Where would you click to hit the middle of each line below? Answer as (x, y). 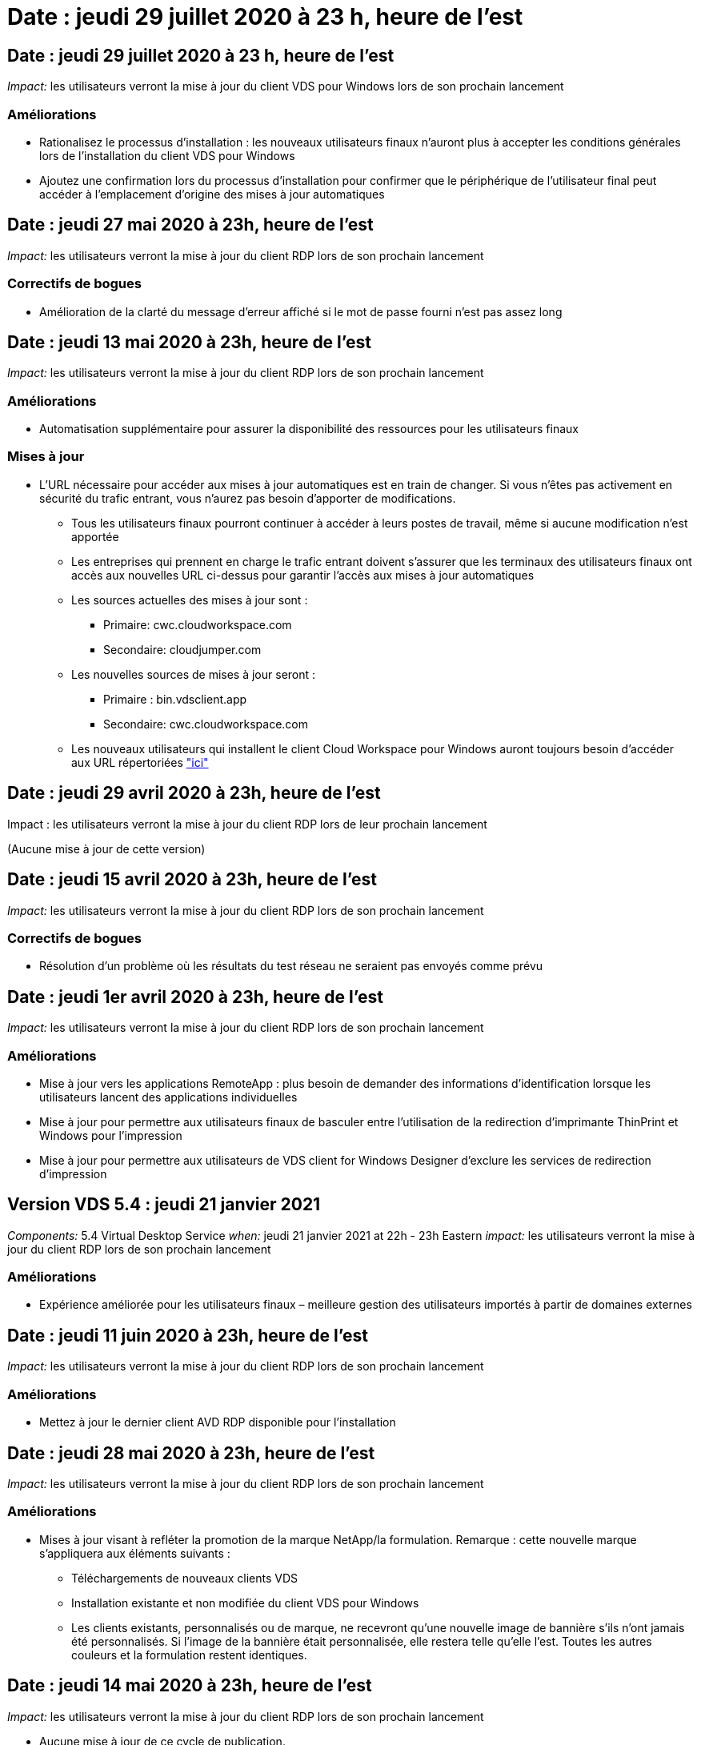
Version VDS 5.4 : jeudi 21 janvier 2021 (164, 1205)
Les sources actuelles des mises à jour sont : (190, 600)
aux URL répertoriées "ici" (140, 762)
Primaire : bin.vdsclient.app (175, 699)
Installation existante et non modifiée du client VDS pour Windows (245, 1603)
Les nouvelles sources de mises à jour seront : (194, 674)
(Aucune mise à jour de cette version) (106, 848)
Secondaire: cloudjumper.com (182, 649)
